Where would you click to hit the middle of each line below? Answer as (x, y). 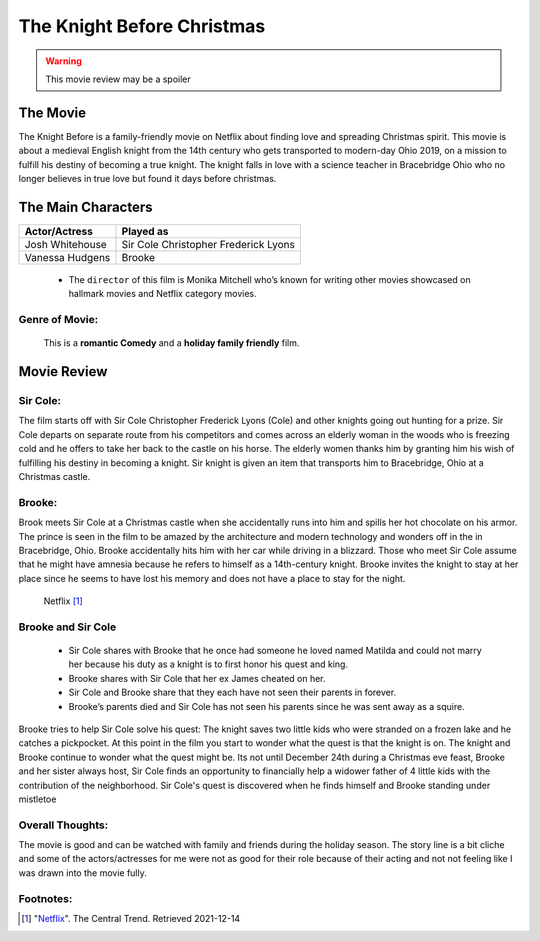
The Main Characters (85, 206)
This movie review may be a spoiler (118, 79)
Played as (145, 231)
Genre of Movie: (58, 320)
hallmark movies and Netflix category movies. (162, 294)
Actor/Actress (59, 231)
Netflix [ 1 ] (63, 601)
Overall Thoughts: (63, 825)
